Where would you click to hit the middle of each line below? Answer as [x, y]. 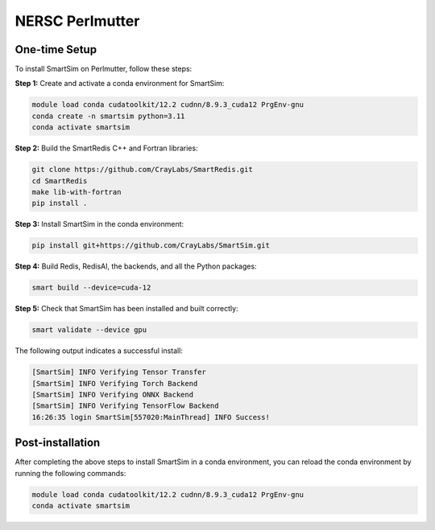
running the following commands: [70, 473]
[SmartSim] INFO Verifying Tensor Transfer [119, 372]
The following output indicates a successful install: [99, 351]
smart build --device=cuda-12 [91, 288]
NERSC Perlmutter [77, 21]
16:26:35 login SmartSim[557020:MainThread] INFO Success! [151, 417]
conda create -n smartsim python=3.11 [108, 116]
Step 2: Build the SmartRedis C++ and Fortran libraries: [106, 148]
